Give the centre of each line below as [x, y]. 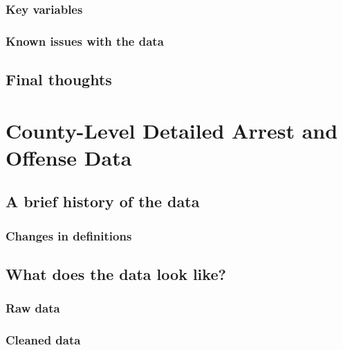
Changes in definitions [69, 235]
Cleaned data [43, 340]
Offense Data [69, 157]
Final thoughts [59, 79]
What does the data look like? [116, 274]
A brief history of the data [103, 201]
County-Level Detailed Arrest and [172, 130]
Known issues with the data [85, 41]
